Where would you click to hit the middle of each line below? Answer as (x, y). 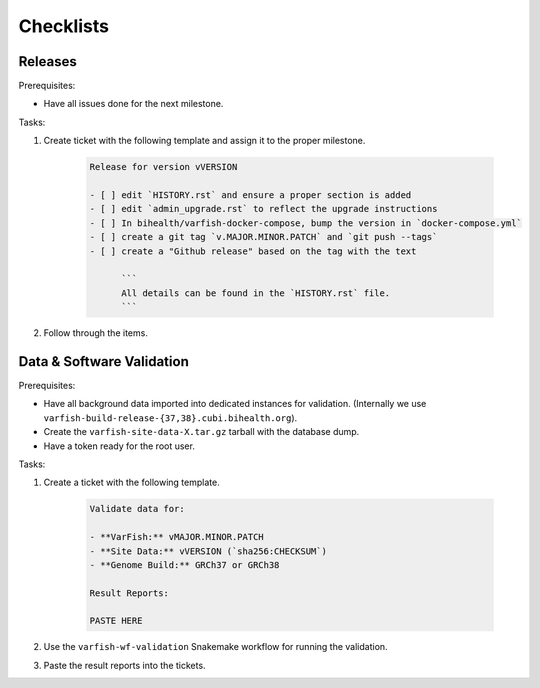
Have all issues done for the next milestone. (133, 104)
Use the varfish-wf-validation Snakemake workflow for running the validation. (216, 647)
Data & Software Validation (103, 361)
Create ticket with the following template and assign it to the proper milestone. (204, 141)
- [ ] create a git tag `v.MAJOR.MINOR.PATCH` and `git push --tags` (263, 237)
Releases (47, 61)
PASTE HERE (116, 621)
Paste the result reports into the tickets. (124, 665)
